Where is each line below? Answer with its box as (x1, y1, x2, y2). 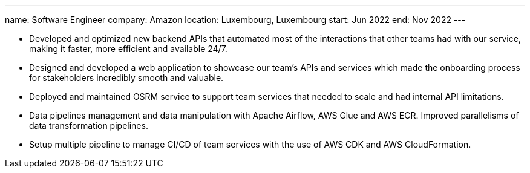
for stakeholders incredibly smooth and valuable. (29, 73, 224, 83)
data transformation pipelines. (29, 120, 148, 131)
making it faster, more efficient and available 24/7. (29, 44, 227, 54)
